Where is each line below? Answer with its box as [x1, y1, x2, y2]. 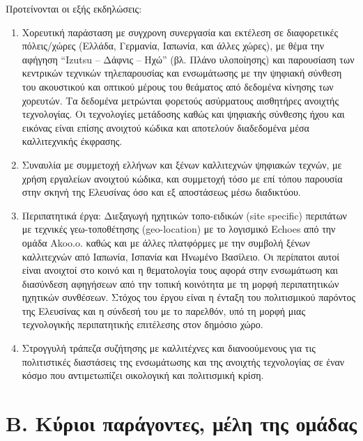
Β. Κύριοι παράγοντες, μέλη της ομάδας [6, 409, 357, 438]
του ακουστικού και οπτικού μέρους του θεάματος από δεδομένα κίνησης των [22, 79, 334, 93]
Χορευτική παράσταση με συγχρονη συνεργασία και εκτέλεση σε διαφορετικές [22, 24, 338, 39]
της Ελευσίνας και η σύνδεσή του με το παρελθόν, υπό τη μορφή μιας [22, 303, 305, 318]
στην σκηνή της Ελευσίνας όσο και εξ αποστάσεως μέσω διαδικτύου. [22, 185, 301, 199]
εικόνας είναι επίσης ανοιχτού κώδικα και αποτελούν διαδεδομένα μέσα [22, 120, 309, 134]
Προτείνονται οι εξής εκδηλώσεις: [6, 1, 142, 15]
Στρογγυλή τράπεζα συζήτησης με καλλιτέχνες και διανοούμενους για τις [22, 341, 316, 355]
